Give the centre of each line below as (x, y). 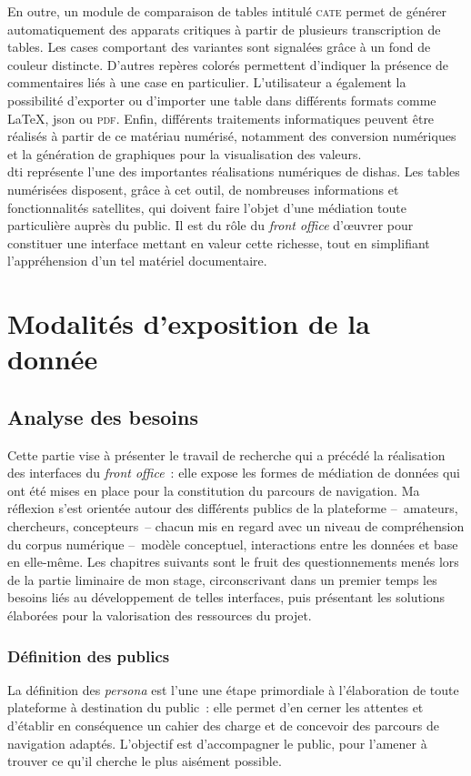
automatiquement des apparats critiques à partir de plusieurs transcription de (224, 29)
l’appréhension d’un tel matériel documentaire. (137, 261)
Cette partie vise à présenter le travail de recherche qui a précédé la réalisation (226, 454)
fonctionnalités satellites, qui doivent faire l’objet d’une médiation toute (207, 207)
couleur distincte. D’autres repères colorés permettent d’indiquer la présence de (228, 64)
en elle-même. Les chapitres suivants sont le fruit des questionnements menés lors (233, 562)
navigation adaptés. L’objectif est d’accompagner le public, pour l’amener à (217, 743)
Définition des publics (89, 655)
